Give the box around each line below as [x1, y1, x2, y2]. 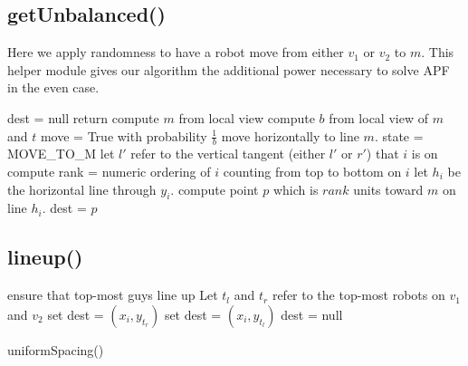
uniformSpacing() [7, 340, 104, 359]
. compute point [170, 179, 259, 198]
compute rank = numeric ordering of [7, 162, 211, 180]
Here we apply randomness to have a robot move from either [7, 43, 344, 62]
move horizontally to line [221, 126, 359, 145]
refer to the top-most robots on [272, 285, 445, 304]
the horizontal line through [7, 179, 157, 198]
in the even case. [7, 78, 100, 97]
